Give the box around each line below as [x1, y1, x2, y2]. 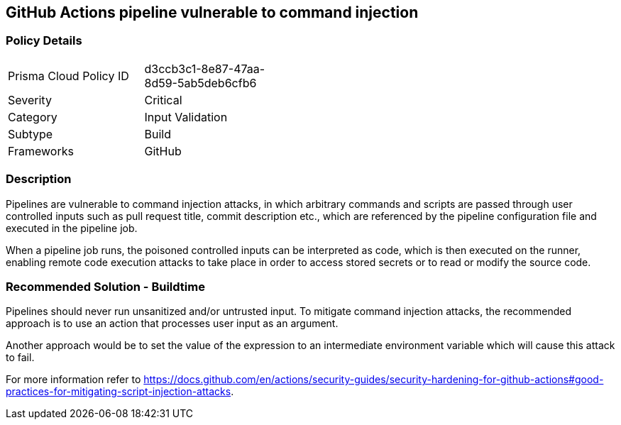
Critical [144, 92, 182, 107]
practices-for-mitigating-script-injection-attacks [6, 385, 231, 398]
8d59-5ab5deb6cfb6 [144, 75, 257, 90]
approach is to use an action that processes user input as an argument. [6, 317, 339, 330]
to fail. [6, 351, 35, 364]
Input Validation [144, 109, 228, 124]
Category [8, 109, 57, 124]
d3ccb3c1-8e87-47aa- [144, 61, 265, 76]
